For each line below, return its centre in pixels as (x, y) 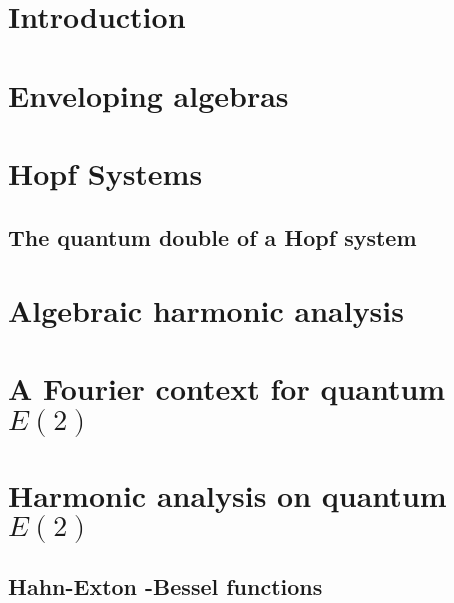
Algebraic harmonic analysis (206, 310)
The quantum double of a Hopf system (212, 236)
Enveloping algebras (148, 94)
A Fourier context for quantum (227, 388)
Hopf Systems (105, 172)
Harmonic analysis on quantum (227, 494)
